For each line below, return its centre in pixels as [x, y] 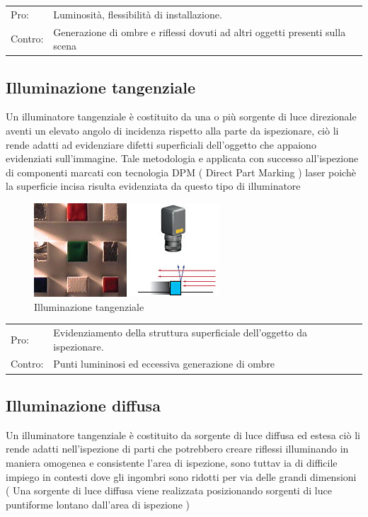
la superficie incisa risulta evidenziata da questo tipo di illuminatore [153, 186]
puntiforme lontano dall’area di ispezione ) [98, 504]
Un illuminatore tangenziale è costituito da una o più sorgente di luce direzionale [181, 117]
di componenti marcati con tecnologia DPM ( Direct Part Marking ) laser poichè [181, 172]
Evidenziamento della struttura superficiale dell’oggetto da [180, 332]
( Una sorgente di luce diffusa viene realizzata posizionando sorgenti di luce [169, 490]
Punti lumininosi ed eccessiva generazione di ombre [164, 364]
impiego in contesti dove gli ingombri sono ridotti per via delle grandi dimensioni [181, 476]
